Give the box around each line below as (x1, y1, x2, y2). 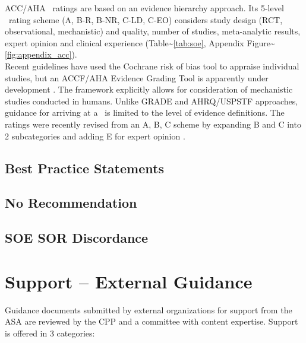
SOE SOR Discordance (5, 228, 149, 247)
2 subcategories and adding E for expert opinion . (5, 129, 185, 142)
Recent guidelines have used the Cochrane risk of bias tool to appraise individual (5, 59, 299, 72)
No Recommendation (5, 193, 137, 212)
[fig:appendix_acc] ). (5, 48, 77, 61)
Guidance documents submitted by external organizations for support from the (5, 303, 292, 316)
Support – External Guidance (5, 269, 253, 293)
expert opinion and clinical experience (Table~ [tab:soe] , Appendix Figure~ (5, 36, 275, 49)
